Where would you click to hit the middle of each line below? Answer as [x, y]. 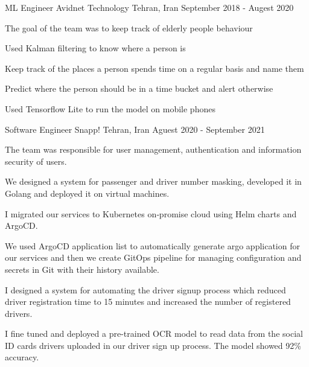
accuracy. [22, 357]
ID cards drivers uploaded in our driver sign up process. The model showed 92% [153, 345]
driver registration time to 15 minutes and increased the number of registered [148, 302]
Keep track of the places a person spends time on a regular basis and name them [154, 68]
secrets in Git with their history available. [82, 269]
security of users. [36, 161]
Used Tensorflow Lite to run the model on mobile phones [110, 108]
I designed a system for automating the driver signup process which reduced [145, 289]
